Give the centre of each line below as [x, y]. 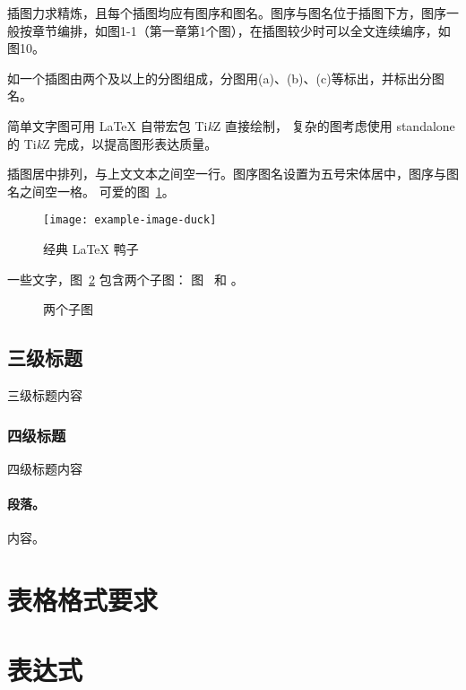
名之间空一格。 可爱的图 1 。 [91, 191]
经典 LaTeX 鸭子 [91, 249]
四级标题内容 [45, 468]
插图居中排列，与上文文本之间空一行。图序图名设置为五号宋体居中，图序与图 [233, 174]
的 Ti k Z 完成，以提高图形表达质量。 [112, 143]
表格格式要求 [83, 599]
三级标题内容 [45, 394]
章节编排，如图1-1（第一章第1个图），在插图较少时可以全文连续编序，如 [241, 30]
